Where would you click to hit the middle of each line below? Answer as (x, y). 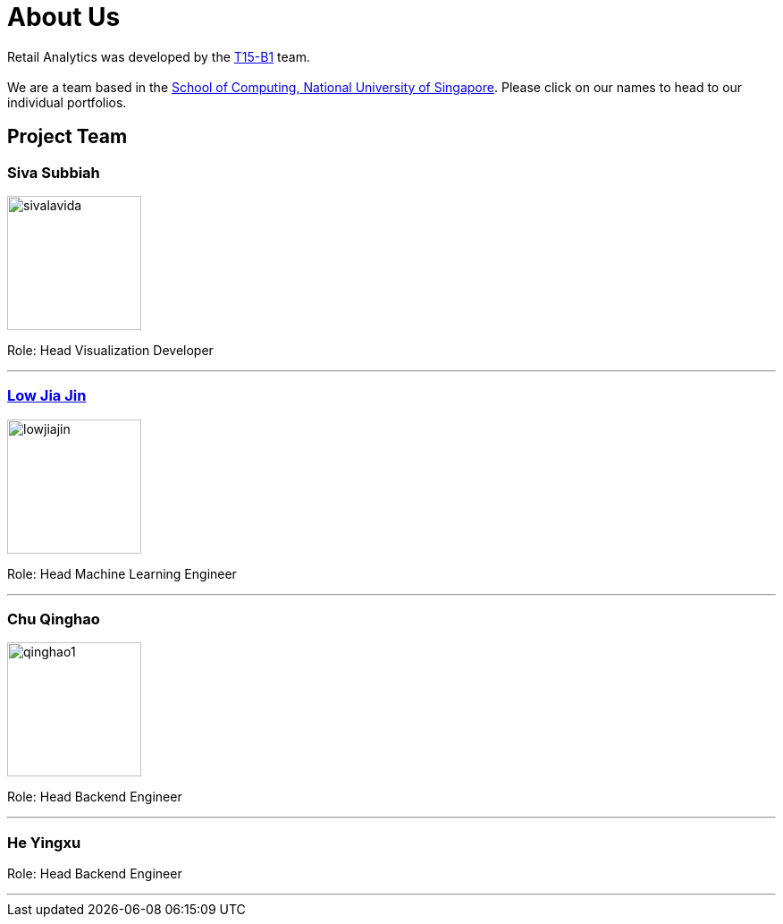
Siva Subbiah (54, 172)
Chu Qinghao (54, 619)
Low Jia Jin (47, 396)
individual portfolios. (67, 102)
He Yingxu (44, 842)
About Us (64, 17)
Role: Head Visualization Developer (110, 350)
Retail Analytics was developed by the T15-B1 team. (159, 56)
